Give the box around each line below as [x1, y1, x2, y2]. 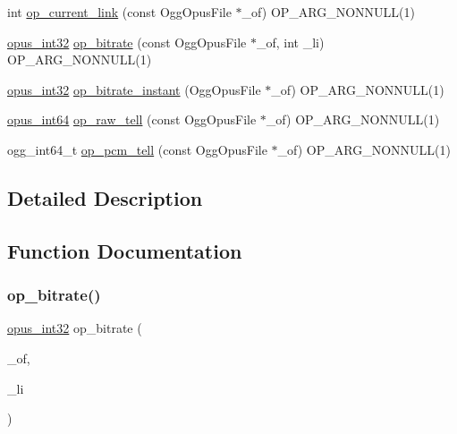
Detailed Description [7, 183, 203, 211]
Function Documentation [7, 236, 242, 264]
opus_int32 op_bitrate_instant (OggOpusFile [7, 80, 261, 98]
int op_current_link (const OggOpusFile [7, 3, 232, 21]
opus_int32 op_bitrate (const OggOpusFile [7, 32, 247, 51]
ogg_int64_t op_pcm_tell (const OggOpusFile [7, 140, 267, 158]
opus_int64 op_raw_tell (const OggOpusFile [7, 110, 257, 129]
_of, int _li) [256, 32, 325, 51]
